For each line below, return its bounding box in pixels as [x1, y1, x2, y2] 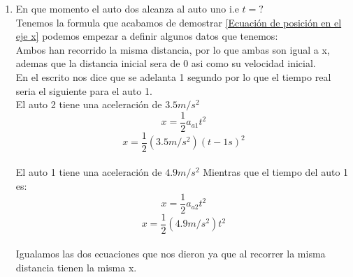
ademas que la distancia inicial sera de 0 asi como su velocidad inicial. [15, 56, 316, 70]
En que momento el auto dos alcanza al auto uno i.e [15, 1, 239, 15]
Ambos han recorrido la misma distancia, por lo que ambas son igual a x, [15, 42, 330, 57]
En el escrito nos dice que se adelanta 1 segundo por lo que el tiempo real [15, 69, 331, 84]
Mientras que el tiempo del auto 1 [203, 165, 349, 179]
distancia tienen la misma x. [15, 260, 137, 274]
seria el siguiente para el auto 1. [15, 83, 152, 98]
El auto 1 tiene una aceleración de [15, 165, 162, 179]
